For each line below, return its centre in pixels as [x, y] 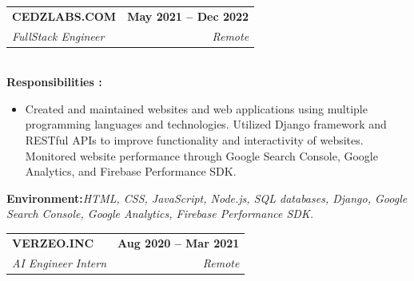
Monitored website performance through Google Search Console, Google [201, 155]
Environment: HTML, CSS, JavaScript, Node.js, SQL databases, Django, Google [207, 198]
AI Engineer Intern [60, 262]
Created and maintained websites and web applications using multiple [196, 108]
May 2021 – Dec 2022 [188, 16]
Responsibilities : [54, 82]
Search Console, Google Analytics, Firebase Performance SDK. [160, 214]
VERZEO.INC [53, 242]
